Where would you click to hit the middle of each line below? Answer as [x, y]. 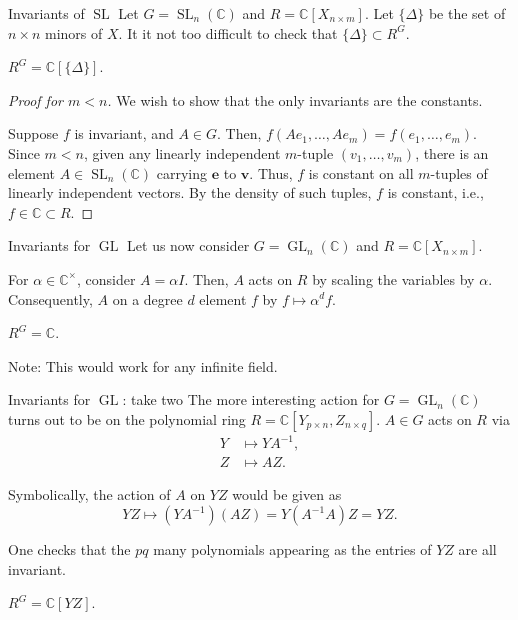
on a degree [147, 298]
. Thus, [271, 172]
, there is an [452, 152]
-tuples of [459, 172]
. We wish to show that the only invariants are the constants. [295, 99]
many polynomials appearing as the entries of [292, 549]
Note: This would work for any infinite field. [143, 365]
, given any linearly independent [182, 152]
